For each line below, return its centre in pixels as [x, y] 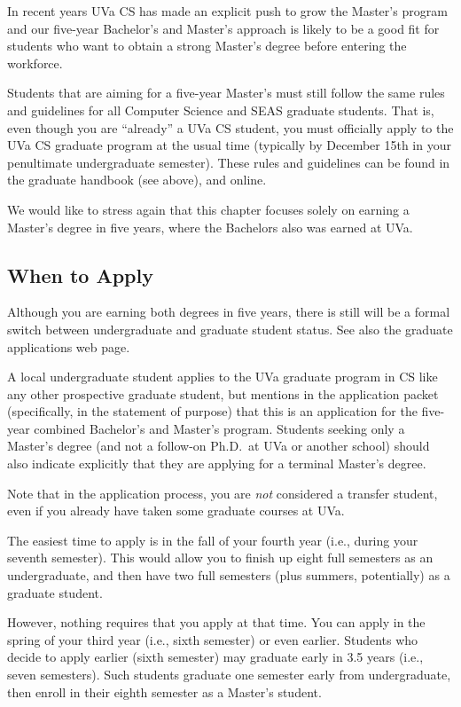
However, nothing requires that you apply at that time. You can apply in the [216, 622]
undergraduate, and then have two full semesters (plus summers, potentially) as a [229, 575]
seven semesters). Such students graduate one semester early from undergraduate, [229, 675]
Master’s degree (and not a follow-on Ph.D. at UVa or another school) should [219, 446]
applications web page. [69, 346]
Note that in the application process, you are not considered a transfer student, [223, 493]
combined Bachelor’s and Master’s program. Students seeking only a [219, 428]
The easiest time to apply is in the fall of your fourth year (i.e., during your [213, 540]
